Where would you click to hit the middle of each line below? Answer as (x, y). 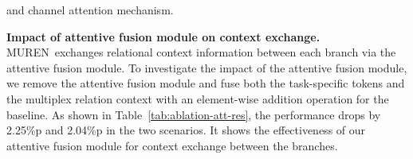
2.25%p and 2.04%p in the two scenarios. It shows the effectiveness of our (186, 130)
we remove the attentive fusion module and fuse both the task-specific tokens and (206, 83)
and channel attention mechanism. (90, 10)
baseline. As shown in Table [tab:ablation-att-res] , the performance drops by (194, 114)
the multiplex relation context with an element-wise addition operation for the (198, 98)
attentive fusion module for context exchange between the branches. (172, 145)
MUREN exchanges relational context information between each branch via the (201, 52)
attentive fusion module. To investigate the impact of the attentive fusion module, (207, 67)
